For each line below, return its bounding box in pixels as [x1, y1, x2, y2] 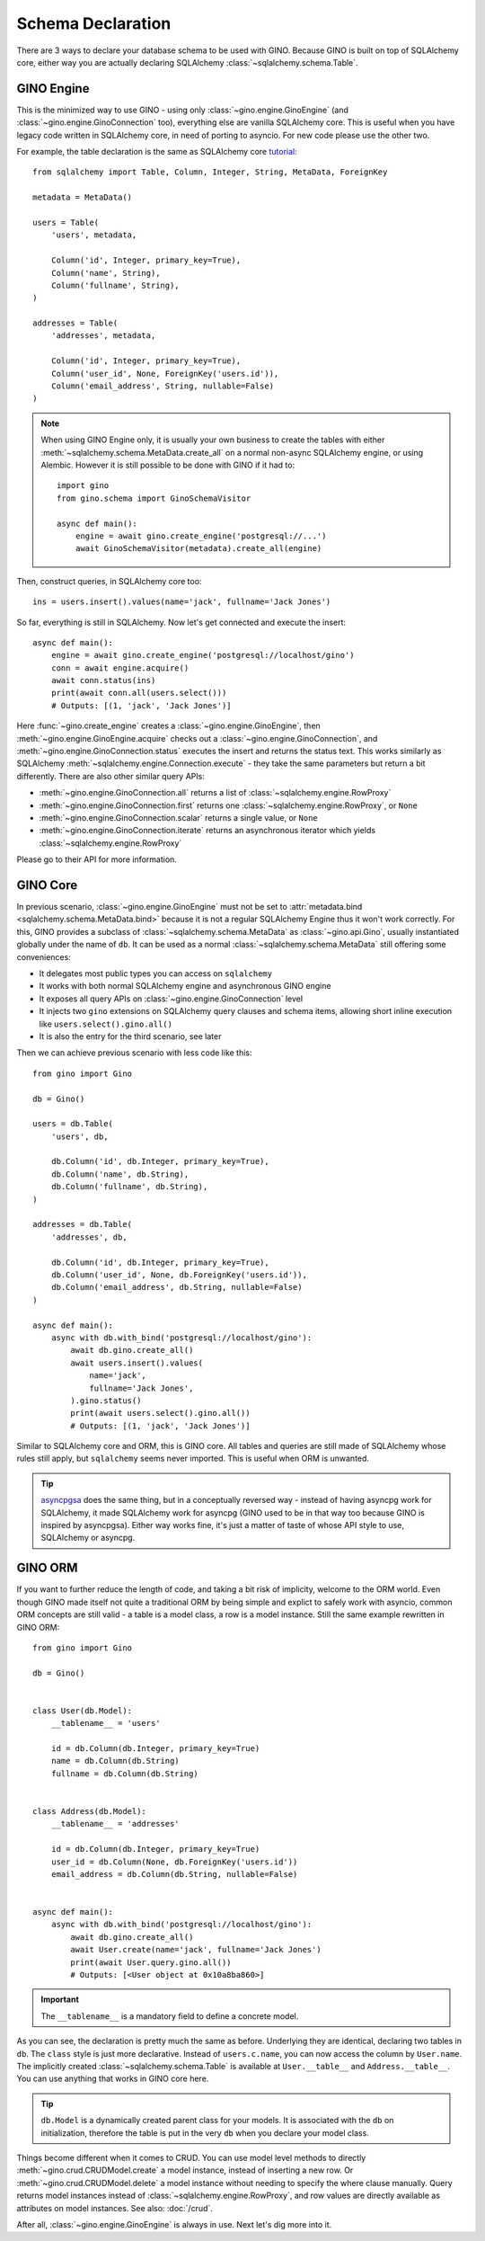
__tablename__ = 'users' [50, 1718, 161, 1729]
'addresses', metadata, [50, 331, 156, 341]
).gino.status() [70, 1395, 142, 1406]
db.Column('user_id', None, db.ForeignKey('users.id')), [50, 1270, 307, 1280]
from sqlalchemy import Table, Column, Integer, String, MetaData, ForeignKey [32, 167, 388, 177]
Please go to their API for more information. [16, 854, 177, 865]
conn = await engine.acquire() [50, 663, 190, 673]
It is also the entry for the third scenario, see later [39, 1030, 222, 1042]
